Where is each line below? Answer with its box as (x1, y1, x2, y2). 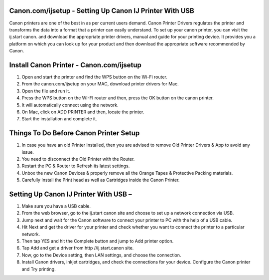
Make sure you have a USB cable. (21, 203, 91, 209)
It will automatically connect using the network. (21, 102, 119, 108)
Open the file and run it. (21, 88, 71, 94)
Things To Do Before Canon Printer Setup (9, 129, 140, 137)
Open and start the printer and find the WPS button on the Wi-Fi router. (21, 74, 168, 80)
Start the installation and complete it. (21, 116, 97, 122)
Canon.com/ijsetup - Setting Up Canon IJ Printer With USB (9, 6, 194, 15)
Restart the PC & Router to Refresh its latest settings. (21, 163, 130, 169)
